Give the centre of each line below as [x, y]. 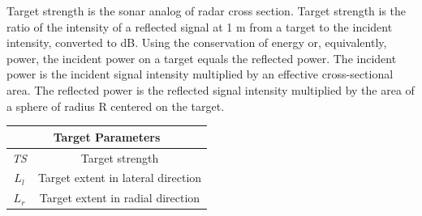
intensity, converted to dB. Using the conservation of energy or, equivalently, [197, 42]
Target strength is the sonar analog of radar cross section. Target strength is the [207, 11]
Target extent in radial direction [120, 198]
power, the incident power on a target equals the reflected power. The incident [202, 58]
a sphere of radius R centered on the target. [116, 106]
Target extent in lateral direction [120, 178]
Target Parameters [107, 136]
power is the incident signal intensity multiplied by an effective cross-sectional [200, 74]
